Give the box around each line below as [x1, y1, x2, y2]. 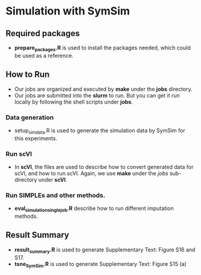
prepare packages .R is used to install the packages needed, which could [14, 44, 191, 52]
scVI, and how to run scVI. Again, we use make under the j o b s [14, 170, 169, 177]
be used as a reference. [14, 52, 73, 59]
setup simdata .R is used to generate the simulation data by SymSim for [14, 126, 185, 135]
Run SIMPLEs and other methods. [5, 191, 106, 199]
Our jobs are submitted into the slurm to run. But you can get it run [14, 91, 180, 99]
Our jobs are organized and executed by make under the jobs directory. [14, 85, 193, 93]
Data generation [5, 113, 54, 122]
